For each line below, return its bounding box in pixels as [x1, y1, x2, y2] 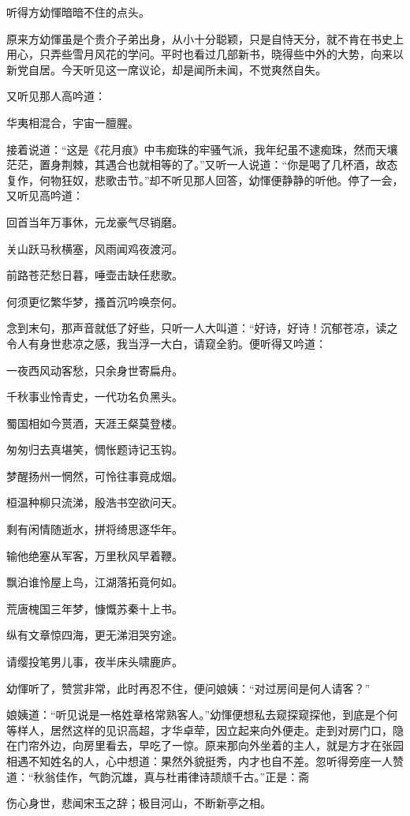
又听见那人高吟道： [6, 88, 106, 104]
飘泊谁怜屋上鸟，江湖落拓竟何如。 [6, 574, 183, 590]
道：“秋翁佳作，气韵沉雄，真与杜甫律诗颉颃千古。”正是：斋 [6, 768, 310, 784]
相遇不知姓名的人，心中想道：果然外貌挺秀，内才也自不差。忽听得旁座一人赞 [6, 753, 404, 769]
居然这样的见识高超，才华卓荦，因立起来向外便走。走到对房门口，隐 [50, 721, 404, 738]
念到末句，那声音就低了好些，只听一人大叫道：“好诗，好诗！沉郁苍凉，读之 [6, 320, 398, 336]
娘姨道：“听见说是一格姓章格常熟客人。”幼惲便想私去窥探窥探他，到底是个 [6, 706, 387, 723]
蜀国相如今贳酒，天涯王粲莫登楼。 [6, 414, 183, 431]
